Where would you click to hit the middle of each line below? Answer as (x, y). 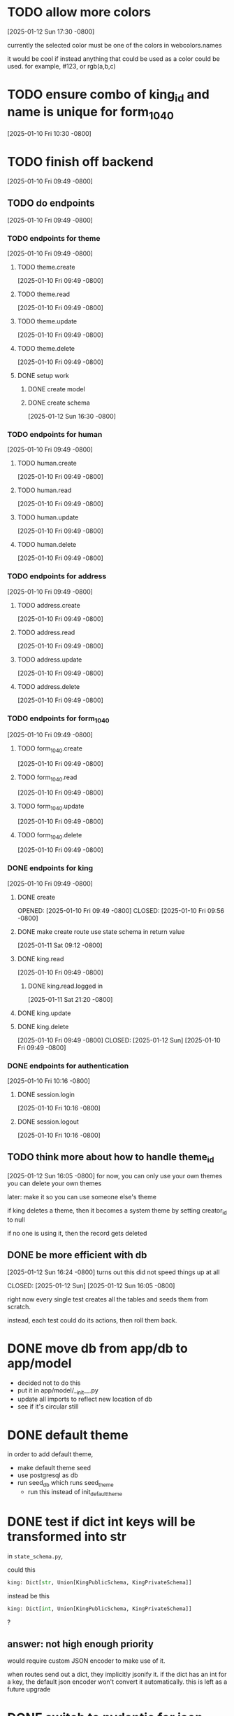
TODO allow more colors (79, 12)
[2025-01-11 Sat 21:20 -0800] (70, 999)
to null (16, 1220)
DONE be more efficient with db (77, 1255)
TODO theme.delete (46, 349)
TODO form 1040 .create (50, 749)
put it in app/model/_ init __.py (58, 1391)
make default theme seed (54, 1468)
